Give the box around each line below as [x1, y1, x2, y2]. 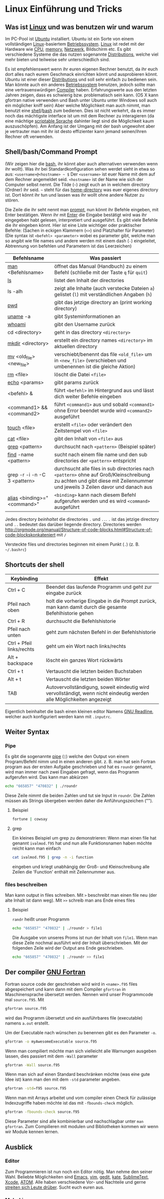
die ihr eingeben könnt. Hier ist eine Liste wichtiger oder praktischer [5, 222, 142, 228]
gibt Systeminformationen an [54, 313, 121, 320]
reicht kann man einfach [12, 845, 61, 851]
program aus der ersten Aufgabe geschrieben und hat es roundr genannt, [5, 764, 153, 770]
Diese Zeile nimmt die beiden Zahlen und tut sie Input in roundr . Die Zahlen [5, 793, 155, 799]
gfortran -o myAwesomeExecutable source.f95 [5, 1039, 97, 1044]
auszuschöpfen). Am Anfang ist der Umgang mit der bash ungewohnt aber [5, 123, 155, 129]
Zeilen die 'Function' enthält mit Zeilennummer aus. [12, 869, 116, 875]
